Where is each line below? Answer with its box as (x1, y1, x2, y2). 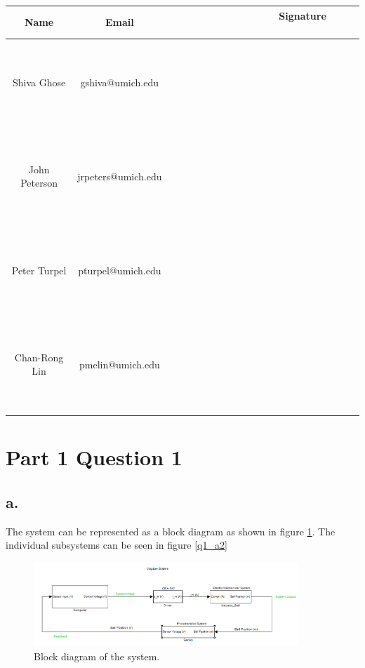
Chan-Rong (14, 349, 64, 364)
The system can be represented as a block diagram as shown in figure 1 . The (6, 523, 336, 538)
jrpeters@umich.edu (77, 168, 162, 183)
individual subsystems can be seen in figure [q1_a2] (6, 537, 227, 552)
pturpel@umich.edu (78, 262, 161, 277)
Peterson (20, 175, 58, 190)
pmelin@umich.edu (79, 356, 160, 371)
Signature (279, 8, 326, 22)
